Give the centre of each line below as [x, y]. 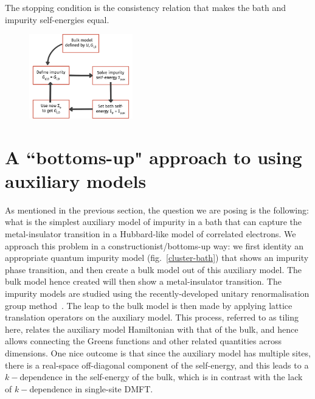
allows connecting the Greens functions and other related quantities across [143, 341]
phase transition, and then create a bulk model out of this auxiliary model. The [154, 269]
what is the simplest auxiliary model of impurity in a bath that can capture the [154, 222]
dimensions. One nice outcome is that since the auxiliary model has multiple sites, [158, 353]
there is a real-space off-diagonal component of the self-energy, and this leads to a [157, 365]
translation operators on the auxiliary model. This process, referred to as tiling [152, 317]
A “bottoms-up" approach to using [154, 157]
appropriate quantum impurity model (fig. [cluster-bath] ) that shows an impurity [157, 258]
